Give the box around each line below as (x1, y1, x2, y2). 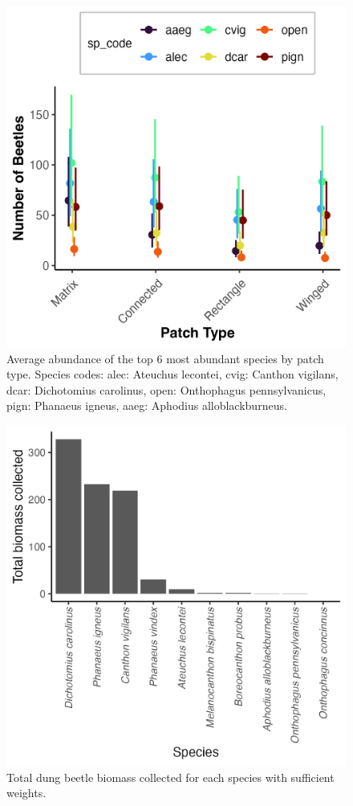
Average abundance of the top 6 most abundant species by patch (6, 350, 324, 366)
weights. (6, 784, 47, 801)
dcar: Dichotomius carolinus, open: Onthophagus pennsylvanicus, (6, 381, 327, 398)
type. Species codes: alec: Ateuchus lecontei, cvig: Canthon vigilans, (6, 366, 339, 383)
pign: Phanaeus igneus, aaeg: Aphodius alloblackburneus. (6, 397, 287, 414)
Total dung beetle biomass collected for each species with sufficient (6, 768, 335, 785)
